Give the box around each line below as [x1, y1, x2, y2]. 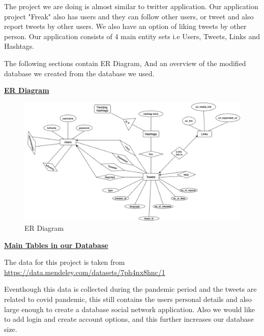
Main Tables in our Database [4, 239, 108, 250]
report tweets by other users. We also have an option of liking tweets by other [4, 21, 247, 32]
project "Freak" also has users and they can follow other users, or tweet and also [4, 11, 254, 21]
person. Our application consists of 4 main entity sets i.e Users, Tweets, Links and [4, 30, 260, 41]
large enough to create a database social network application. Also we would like [4, 303, 255, 314]
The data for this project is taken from [4, 257, 125, 267]
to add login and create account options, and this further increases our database [4, 314, 254, 324]
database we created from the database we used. [4, 68, 155, 78]
